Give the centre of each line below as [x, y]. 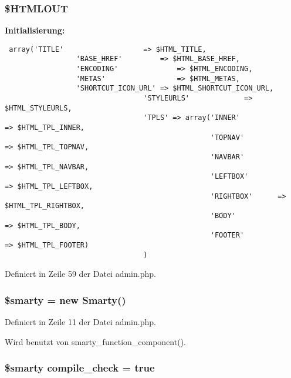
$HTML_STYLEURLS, [38, 108]
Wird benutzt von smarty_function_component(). [95, 341]
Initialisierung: [35, 30]
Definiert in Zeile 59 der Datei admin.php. [80, 274]
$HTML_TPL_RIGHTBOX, [45, 206]
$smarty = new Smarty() [65, 300]
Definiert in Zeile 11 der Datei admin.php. [80, 322]
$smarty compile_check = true [80, 368]
